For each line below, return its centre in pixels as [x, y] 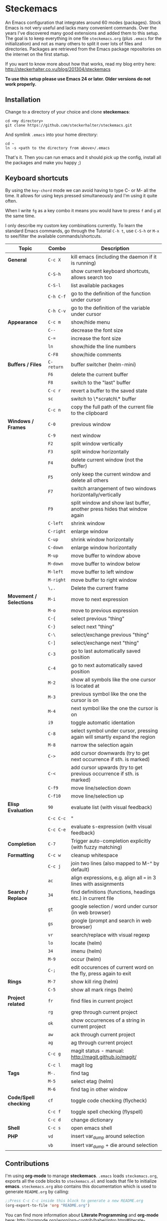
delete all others [89, 480]
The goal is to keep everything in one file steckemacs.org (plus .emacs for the [83, 38]
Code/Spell [21, 1097]
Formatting [21, 855]
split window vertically [97, 443]
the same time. [20, 216]
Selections [21, 602]
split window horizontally [100, 451]
